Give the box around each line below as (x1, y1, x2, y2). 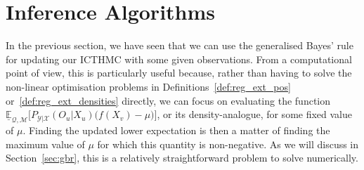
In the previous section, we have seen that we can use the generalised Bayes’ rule (6, 38, 353, 53)
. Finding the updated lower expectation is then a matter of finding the (22, 123, 330, 138)
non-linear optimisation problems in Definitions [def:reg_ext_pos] (6, 79, 291, 93)
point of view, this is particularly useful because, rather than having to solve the (6, 65, 352, 80)
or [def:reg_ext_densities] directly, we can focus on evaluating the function (6, 93, 331, 107)
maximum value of (6, 136, 85, 151)
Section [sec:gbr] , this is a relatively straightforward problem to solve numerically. (6, 150, 358, 165)
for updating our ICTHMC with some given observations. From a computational (6, 51, 352, 66)
